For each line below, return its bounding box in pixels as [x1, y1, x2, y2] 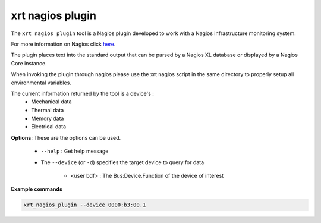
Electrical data [31, 123, 67, 130]
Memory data [31, 115, 64, 122]
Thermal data [31, 106, 64, 114]
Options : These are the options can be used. [11, 134, 121, 141]
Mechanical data [31, 98, 72, 105]
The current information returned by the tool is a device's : [11, 90, 155, 97]
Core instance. [11, 59, 47, 67]
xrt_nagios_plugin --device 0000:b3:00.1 [23, 202, 146, 208]
